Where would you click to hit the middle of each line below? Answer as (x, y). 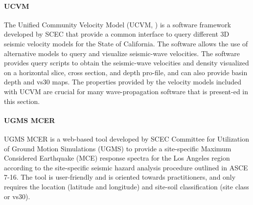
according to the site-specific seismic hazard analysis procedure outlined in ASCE (126, 167)
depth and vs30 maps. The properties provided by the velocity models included (123, 82)
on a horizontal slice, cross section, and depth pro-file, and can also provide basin (126, 72)
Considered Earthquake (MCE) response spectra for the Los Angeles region (117, 158)
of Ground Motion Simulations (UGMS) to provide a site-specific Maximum (118, 148)
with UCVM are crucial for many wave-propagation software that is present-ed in (126, 91)
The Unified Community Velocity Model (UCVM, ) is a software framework (117, 24)
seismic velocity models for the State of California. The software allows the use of (126, 43)
